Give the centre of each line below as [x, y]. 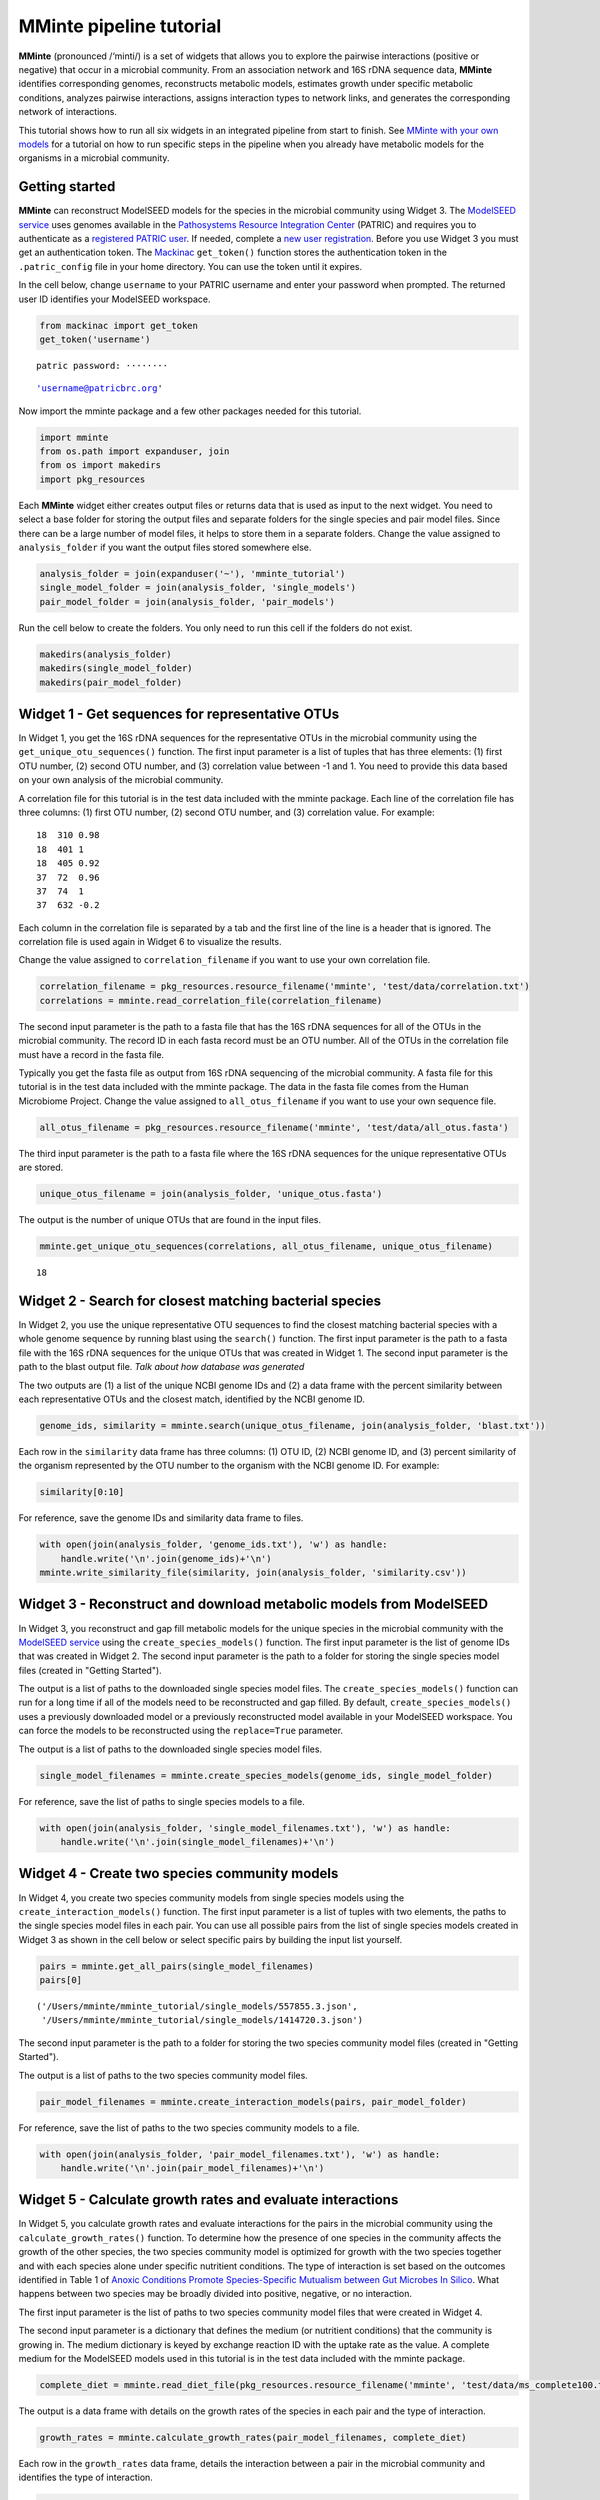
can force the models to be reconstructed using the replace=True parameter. [181, 1731]
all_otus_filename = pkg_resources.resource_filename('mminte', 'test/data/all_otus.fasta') [274, 1127]
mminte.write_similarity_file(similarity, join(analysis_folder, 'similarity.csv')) [253, 1573]
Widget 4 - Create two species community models [178, 1873]
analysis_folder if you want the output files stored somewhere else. [165, 547]
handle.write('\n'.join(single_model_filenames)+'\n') [197, 1841]
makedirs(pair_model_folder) [111, 682]
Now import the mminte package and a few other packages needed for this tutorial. [190, 411]
